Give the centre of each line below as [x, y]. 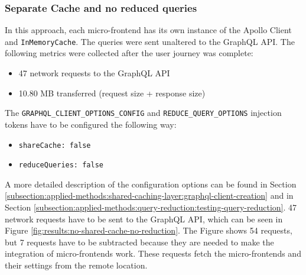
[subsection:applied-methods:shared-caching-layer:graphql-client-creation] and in [149, 195]
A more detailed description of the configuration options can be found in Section [151, 184]
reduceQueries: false [61, 165]
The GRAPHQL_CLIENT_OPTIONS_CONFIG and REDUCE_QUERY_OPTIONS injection [143, 113]
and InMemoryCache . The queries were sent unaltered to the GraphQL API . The [150, 41]
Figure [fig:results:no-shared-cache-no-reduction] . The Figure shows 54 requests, [149, 230]
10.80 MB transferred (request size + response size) [112, 93]
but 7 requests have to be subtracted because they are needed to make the [139, 242]
